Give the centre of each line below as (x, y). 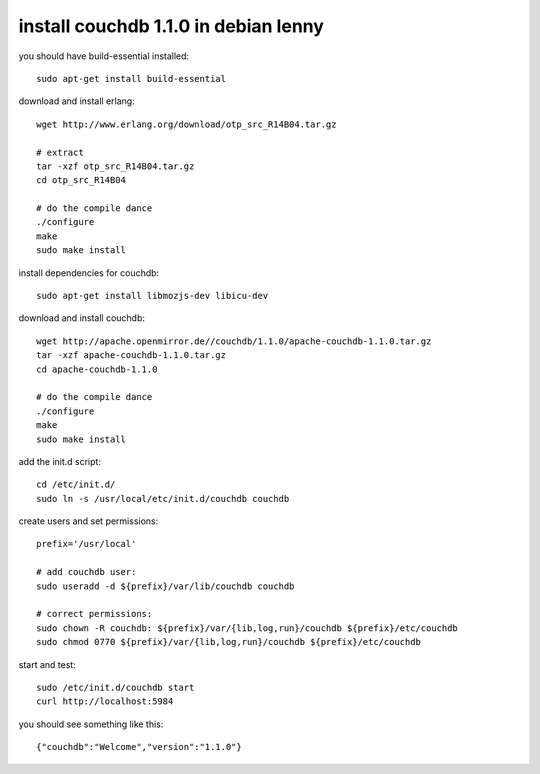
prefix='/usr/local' (86, 544)
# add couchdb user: (86, 572)
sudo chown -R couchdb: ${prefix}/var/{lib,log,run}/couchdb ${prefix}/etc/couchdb (247, 628)
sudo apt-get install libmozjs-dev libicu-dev (152, 296)
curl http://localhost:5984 (105, 701)
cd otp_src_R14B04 (81, 180)
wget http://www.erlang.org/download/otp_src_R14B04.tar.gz (186, 124)
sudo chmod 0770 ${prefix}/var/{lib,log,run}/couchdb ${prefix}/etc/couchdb (229, 642)
